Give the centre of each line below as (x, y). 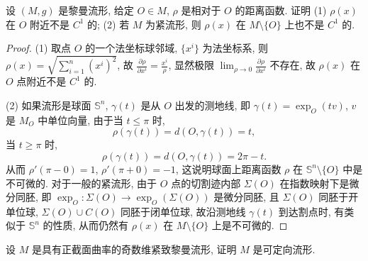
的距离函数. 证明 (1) (281, 10)
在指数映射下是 (314, 183)
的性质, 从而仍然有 (86, 225)
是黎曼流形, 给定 (96, 10)
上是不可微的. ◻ (250, 225)
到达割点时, (305, 211)
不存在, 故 (292, 65)
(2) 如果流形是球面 (49, 105)
